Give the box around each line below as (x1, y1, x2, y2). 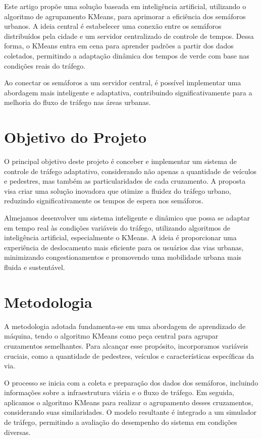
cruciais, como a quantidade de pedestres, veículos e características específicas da (4, 350, 254, 361)
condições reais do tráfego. (4, 60, 86, 71)
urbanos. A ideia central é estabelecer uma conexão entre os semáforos (4, 21, 222, 31)
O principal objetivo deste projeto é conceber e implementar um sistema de (4, 156, 237, 167)
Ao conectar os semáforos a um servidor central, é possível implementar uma (4, 77, 241, 88)
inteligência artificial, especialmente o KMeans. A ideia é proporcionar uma (4, 232, 237, 243)
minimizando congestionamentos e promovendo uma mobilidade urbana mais (4, 252, 242, 262)
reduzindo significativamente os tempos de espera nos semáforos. (4, 195, 203, 206)
